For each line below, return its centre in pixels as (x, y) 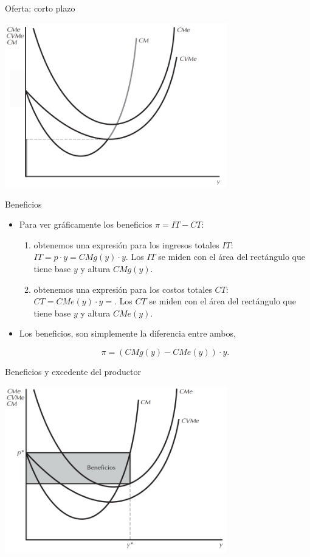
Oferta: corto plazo (40, 8)
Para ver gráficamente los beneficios (86, 224)
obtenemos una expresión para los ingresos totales (126, 244)
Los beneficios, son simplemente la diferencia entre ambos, (127, 333)
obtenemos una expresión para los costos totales (123, 289)
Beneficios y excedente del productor (73, 371)
